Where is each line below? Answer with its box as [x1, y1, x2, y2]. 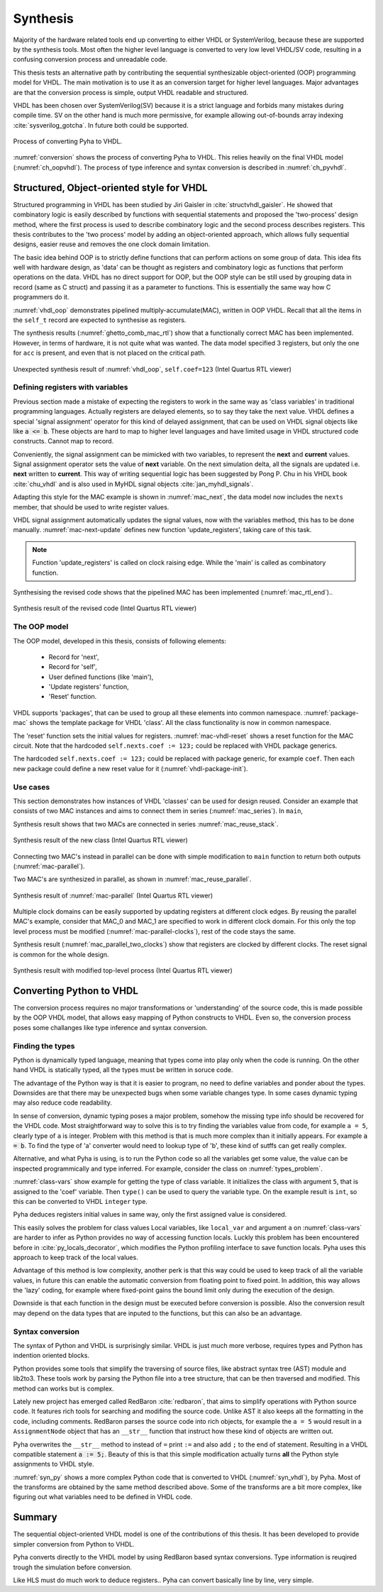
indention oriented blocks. [13, 1351, 90, 1360]
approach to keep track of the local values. [13, 1253, 138, 1261]
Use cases [13, 782, 50, 792]
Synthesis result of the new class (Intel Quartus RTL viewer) [13, 836, 188, 844]
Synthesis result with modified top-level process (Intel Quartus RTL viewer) [13, 966, 233, 975]
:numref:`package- [304, 708, 359, 717]
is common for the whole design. [13, 950, 109, 958]
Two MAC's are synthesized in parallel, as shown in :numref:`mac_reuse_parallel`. [13, 875, 252, 883]
